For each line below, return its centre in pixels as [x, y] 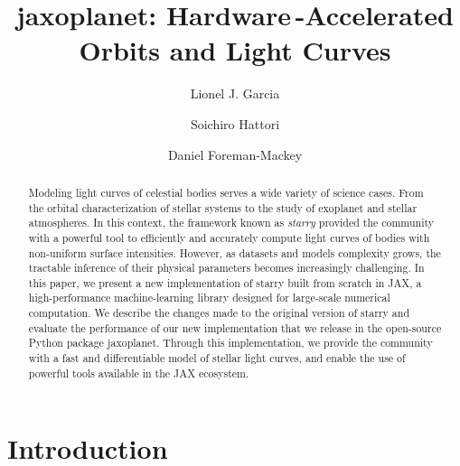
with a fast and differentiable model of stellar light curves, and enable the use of [217, 358]
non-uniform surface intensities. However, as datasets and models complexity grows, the [235, 252]
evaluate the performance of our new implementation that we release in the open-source [235, 327]
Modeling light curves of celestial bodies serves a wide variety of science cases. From [226, 192]
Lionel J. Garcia [235, 93]
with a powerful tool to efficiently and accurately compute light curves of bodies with [229, 237]
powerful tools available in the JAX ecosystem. [139, 373]
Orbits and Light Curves [235, 50]
